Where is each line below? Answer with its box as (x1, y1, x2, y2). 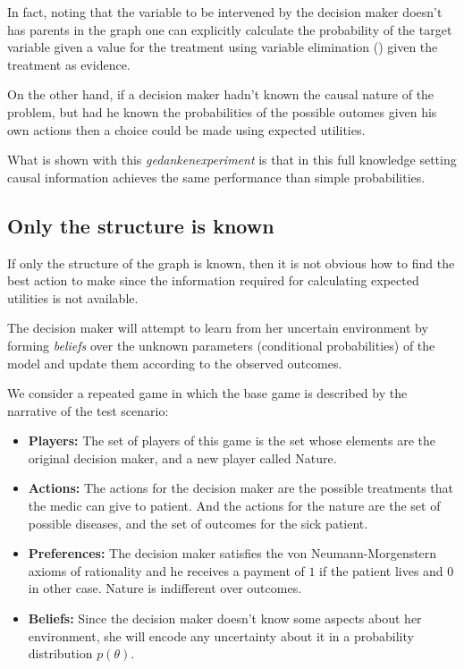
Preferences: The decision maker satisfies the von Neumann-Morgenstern (28, 544, 437, 563)
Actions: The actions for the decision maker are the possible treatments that (28, 478, 453, 497)
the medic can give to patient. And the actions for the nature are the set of (28, 496, 441, 515)
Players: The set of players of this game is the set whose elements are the (28, 431, 436, 450)
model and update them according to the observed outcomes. (7, 353, 342, 372)
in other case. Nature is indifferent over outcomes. (28, 579, 302, 597)
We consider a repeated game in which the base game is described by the (7, 384, 408, 402)
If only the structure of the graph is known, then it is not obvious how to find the (7, 253, 455, 272)
